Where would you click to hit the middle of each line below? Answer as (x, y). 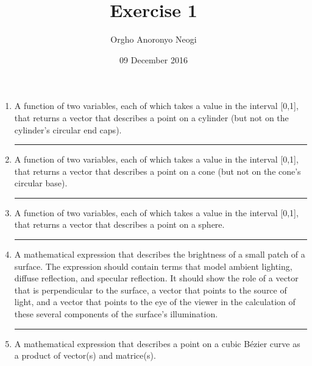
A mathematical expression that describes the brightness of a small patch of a (160, 254)
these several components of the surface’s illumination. (116, 314)
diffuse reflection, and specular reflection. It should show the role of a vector (156, 278)
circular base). (41, 183)
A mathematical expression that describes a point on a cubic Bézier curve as (157, 343)
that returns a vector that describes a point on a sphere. (119, 224)
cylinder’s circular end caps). (68, 129)
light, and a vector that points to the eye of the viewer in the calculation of (155, 302)
